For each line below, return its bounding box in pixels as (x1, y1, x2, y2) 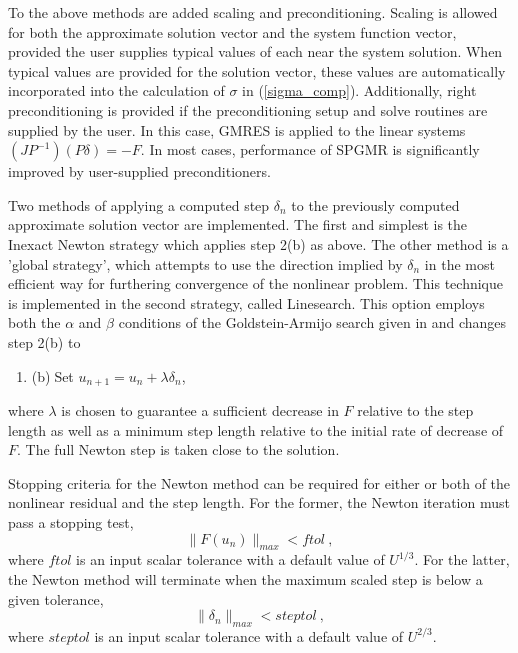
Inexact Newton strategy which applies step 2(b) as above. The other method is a (8, 233, 509, 254)
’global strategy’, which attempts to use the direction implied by (8, 253, 403, 274)
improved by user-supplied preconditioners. (8, 161, 271, 182)
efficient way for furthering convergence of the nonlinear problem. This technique (8, 273, 503, 294)
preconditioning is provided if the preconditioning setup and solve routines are (8, 99, 488, 120)
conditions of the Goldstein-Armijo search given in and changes (118, 312, 507, 333)
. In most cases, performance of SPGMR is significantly (140, 139, 480, 160)
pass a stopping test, (8, 511, 134, 532)
